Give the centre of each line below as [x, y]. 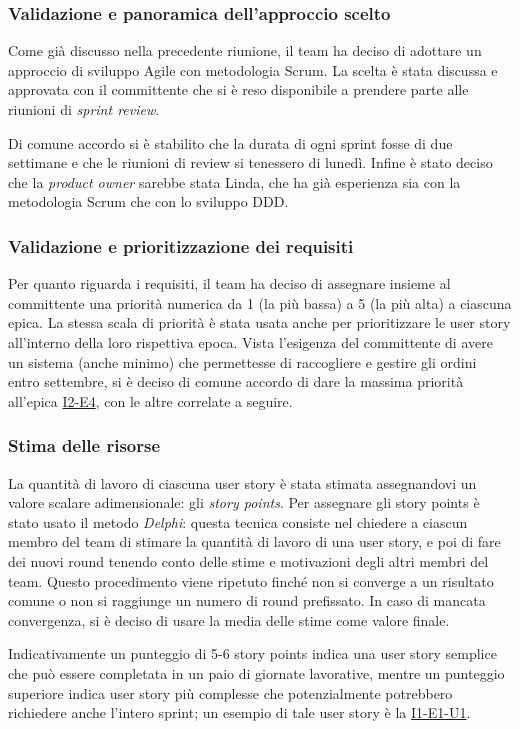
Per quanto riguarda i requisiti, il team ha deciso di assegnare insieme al [229, 283]
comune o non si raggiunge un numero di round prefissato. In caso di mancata [247, 600]
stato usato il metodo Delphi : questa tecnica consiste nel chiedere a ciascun [238, 521]
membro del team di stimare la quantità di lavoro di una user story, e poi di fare [254, 541]
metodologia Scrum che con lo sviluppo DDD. [148, 201]
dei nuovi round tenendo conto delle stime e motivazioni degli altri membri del [248, 560]
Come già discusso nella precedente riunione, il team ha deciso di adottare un [245, 50]
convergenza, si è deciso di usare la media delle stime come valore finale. [229, 619]
